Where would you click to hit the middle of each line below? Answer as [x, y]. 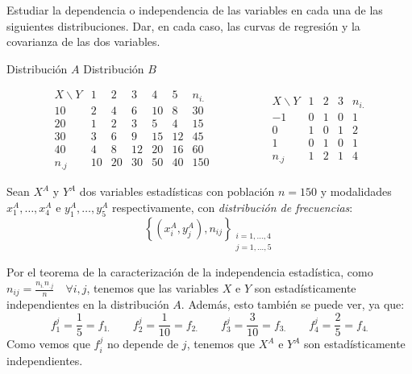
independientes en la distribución [88, 304]
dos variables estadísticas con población [177, 191]
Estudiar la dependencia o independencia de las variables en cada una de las [195, 10]
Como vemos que [48, 344]
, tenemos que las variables [153, 288]
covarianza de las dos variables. [83, 42]
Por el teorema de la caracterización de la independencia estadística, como [190, 272]
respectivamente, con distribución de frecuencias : [232, 208]
